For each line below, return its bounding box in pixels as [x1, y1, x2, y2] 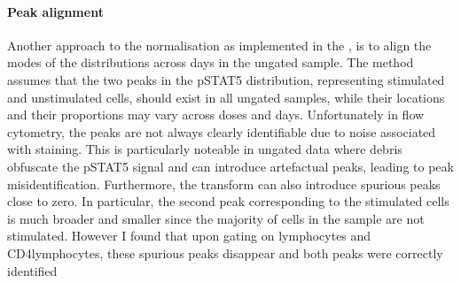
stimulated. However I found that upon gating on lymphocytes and [7, 226, 371, 245]
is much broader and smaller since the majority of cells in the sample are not [7, 209, 425, 227]
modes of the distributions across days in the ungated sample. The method [7, 53, 414, 72]
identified [7, 261, 58, 279]
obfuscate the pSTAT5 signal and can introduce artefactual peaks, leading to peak [7, 157, 454, 175]
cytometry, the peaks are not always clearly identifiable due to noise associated [7, 122, 436, 141]
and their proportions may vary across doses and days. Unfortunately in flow [7, 105, 425, 124]
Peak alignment [7, 2, 104, 20]
